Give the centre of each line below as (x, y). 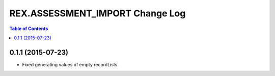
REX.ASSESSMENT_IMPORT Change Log (98, 13)
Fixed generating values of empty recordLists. (71, 64)
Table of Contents (29, 29)
